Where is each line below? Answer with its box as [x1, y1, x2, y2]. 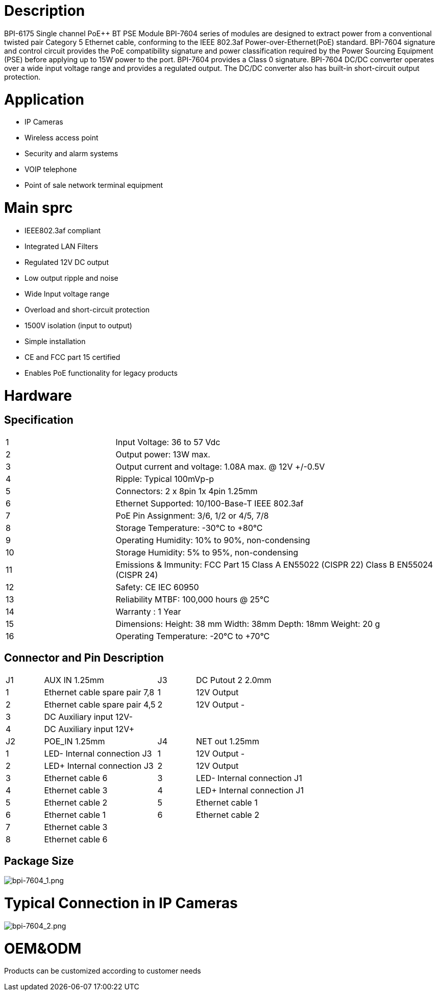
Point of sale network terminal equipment [25, 181, 163, 190]
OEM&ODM [4, 939, 82, 957]
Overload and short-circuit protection [25, 305, 150, 314]
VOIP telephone [25, 165, 77, 174]
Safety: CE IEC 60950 [115, 581, 199, 592]
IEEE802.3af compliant [25, 226, 101, 235]
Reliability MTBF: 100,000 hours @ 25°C [115, 594, 270, 604]
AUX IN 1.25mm [44, 674, 104, 685]
